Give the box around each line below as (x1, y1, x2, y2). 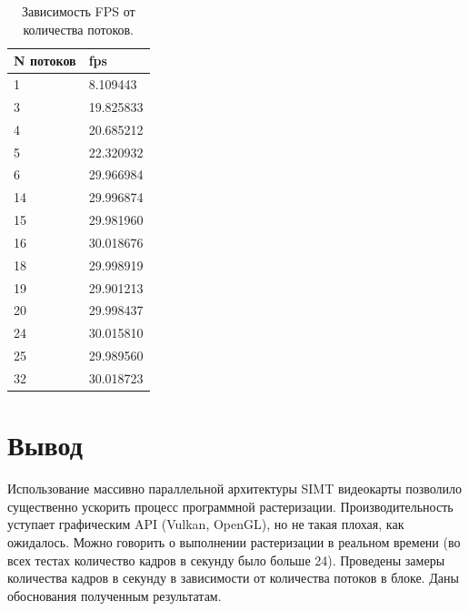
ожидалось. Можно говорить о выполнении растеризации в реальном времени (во (7, 533, 461, 551)
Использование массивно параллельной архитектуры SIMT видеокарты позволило (7, 479, 463, 498)
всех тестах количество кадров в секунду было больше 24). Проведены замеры (7, 550, 445, 569)
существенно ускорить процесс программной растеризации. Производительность (7, 496, 454, 515)
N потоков (14, 51, 76, 70)
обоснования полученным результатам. (7, 586, 222, 605)
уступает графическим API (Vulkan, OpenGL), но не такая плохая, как (7, 514, 404, 534)
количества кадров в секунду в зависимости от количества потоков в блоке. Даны (7, 568, 459, 587)
